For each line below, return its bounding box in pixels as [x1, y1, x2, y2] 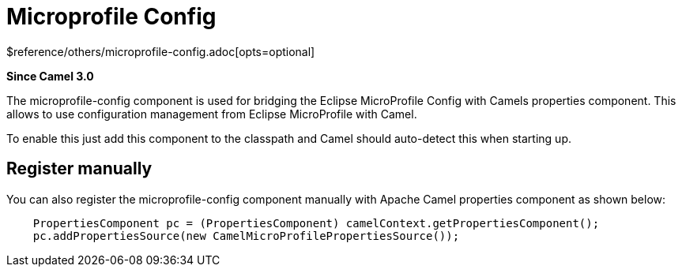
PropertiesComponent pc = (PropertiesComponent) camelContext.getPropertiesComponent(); [32, 216, 600, 230]
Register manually [6, 159, 153, 179]
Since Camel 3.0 [6, 69, 94, 83]
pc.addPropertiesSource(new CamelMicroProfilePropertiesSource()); [32, 229, 460, 242]
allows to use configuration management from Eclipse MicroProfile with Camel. [6, 107, 417, 121]
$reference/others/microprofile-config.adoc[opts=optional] [6, 44, 315, 58]
